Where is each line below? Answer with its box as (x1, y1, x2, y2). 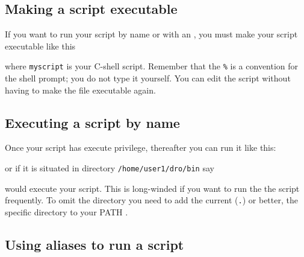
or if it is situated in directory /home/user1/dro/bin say (5, 162, 214, 174)
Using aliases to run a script (5, 235, 184, 253)
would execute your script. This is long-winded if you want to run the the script (5, 182, 300, 194)
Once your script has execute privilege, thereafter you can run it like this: (5, 141, 276, 154)
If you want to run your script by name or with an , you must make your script (5, 28, 298, 40)
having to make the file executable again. (5, 83, 156, 96)
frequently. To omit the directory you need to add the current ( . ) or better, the (5, 194, 298, 206)
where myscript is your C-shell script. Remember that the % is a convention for (5, 60, 299, 72)
